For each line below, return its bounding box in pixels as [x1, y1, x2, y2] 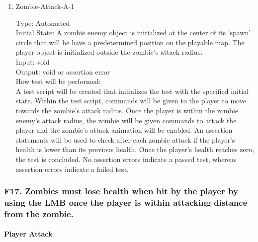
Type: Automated [15, 17, 70, 28]
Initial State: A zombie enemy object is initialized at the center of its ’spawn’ [15, 27, 251, 38]
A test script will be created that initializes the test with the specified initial [15, 85, 249, 96]
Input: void [15, 56, 50, 67]
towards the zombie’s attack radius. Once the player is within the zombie [15, 105, 239, 115]
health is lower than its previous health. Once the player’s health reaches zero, [15, 144, 255, 155]
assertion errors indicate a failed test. [15, 163, 129, 174]
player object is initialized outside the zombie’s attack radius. [15, 47, 203, 57]
